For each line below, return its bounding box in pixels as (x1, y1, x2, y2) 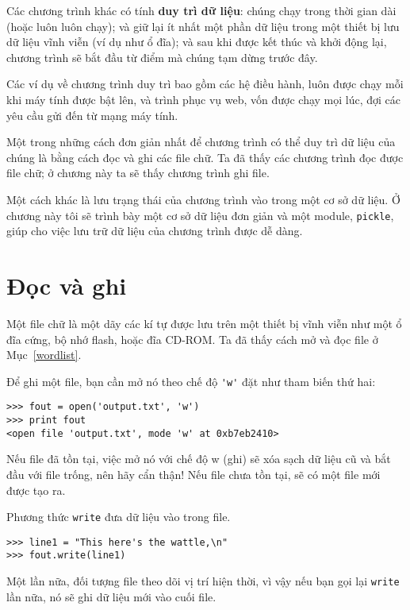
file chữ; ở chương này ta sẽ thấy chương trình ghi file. (6, 164, 270, 181)
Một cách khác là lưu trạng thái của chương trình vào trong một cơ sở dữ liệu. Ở (6, 191, 400, 207)
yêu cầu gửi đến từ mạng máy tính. (6, 106, 178, 123)
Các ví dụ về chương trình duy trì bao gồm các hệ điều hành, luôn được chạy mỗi (6, 75, 404, 92)
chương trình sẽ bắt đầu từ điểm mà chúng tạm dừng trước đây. (6, 48, 318, 65)
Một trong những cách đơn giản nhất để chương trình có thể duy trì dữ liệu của (6, 133, 396, 150)
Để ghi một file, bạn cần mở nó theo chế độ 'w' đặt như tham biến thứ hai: (6, 373, 376, 389)
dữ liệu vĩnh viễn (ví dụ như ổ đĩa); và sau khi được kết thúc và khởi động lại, (6, 33, 387, 50)
